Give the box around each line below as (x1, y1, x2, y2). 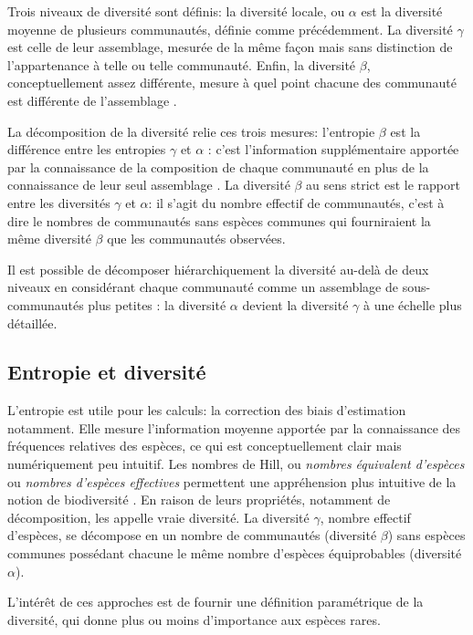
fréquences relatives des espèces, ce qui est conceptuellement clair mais (7, 436, 402, 455)
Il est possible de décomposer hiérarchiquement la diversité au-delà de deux (7, 259, 429, 278)
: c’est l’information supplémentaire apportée (207, 140, 459, 159)
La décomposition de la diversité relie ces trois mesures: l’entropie (7, 121, 375, 141)
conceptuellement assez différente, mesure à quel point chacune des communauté (7, 73, 457, 92)
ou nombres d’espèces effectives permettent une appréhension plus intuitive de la (7, 472, 457, 491)
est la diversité (361, 2, 443, 20)
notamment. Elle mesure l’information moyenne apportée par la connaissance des (7, 418, 461, 437)
